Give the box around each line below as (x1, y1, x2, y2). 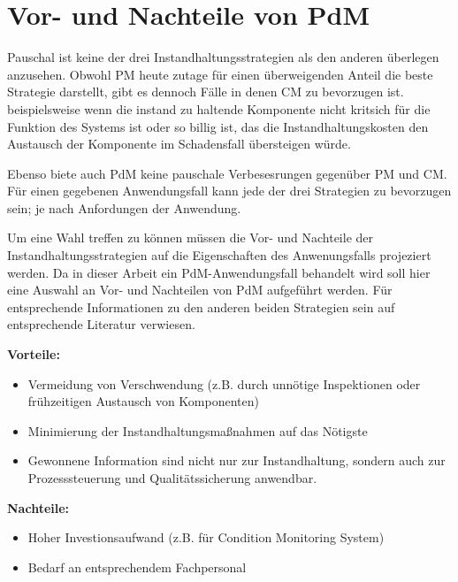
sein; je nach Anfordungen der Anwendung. (7, 198, 241, 217)
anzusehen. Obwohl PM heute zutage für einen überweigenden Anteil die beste (7, 65, 433, 83)
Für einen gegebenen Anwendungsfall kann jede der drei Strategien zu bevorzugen (7, 181, 452, 200)
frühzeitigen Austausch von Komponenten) (27, 392, 259, 410)
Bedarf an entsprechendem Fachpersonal (27, 557, 247, 576)
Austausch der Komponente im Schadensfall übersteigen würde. (7, 134, 351, 153)
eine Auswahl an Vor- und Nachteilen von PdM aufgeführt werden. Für (7, 280, 393, 299)
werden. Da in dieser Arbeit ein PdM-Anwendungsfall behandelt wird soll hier (7, 263, 431, 281)
